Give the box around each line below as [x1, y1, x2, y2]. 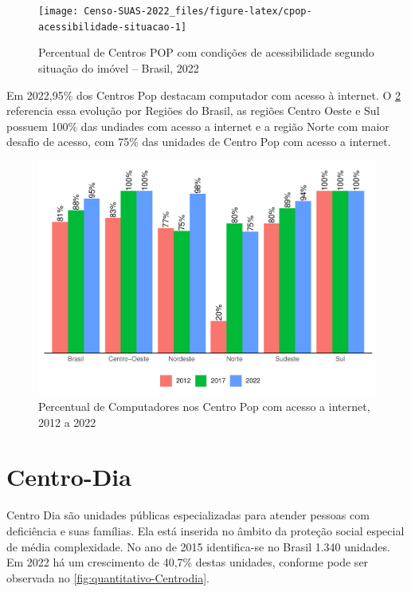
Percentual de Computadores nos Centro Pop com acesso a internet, [38, 398, 370, 414]
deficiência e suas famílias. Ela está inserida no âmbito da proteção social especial [6, 522, 405, 539]
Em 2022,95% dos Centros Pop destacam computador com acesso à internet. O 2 [6, 86, 401, 103]
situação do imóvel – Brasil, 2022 [38, 59, 199, 76]
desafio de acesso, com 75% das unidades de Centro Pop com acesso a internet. [6, 133, 391, 150]
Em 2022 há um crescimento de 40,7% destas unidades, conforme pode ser [6, 554, 369, 570]
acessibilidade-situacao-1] [38, 21, 187, 33]
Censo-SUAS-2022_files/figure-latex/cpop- [84, 6, 312, 17]
